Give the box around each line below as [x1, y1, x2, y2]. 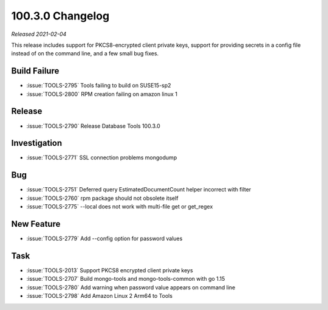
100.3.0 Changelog [11, 9, 109, 22]
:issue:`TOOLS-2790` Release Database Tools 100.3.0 [26, 122, 160, 129]
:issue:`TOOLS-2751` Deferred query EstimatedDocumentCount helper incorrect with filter [26, 186, 251, 193]
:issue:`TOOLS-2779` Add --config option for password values [26, 235, 183, 243]
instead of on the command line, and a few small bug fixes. [11, 50, 159, 57]
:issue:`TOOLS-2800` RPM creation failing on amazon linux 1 [26, 90, 177, 97]
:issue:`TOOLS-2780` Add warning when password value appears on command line [26, 283, 236, 291]
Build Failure [11, 66, 60, 76]
